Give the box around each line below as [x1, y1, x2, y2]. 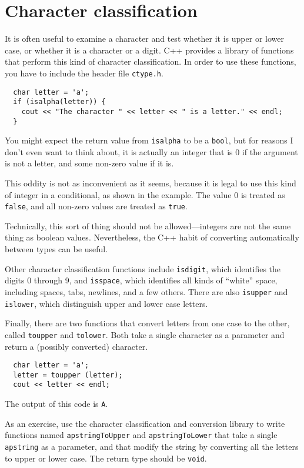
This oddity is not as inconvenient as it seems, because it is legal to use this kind [5, 177, 296, 189]
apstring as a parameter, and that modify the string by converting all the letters [5, 440, 299, 452]
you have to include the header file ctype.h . [5, 66, 163, 79]
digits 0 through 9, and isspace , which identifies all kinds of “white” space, [5, 274, 278, 286]
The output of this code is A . [5, 397, 108, 410]
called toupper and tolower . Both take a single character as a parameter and [5, 328, 285, 340]
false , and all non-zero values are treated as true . [5, 200, 188, 212]
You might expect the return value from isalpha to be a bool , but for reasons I [5, 134, 293, 146]
